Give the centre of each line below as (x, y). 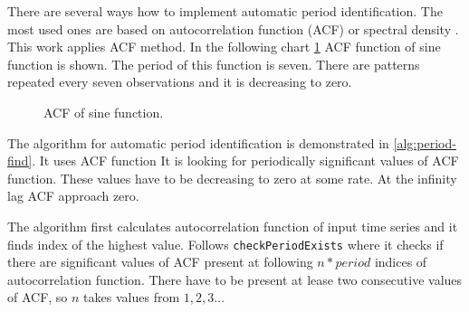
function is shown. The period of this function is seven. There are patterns (214, 64)
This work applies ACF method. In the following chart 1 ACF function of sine (224, 47)
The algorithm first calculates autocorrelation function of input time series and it (233, 226)
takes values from (132, 297)
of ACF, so (38, 297)
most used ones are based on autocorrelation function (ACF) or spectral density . (233, 28)
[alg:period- (425, 142)
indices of (401, 262)
